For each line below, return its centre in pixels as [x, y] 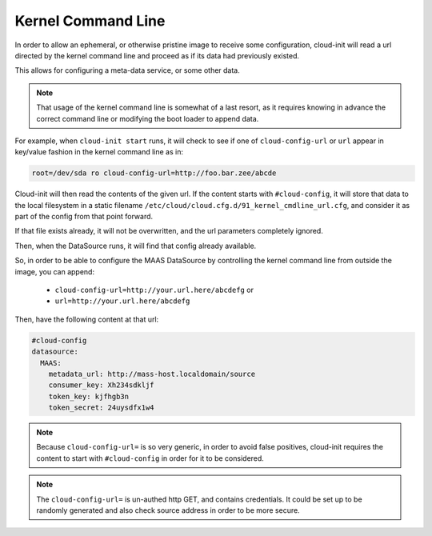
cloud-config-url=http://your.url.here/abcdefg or [154, 290]
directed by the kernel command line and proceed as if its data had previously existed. [157, 55]
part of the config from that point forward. [84, 217]
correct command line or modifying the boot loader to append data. [148, 118]
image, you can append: [55, 271]
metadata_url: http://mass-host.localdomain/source [152, 374]
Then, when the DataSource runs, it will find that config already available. [136, 246]
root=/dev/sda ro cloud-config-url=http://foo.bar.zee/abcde [154, 173]
